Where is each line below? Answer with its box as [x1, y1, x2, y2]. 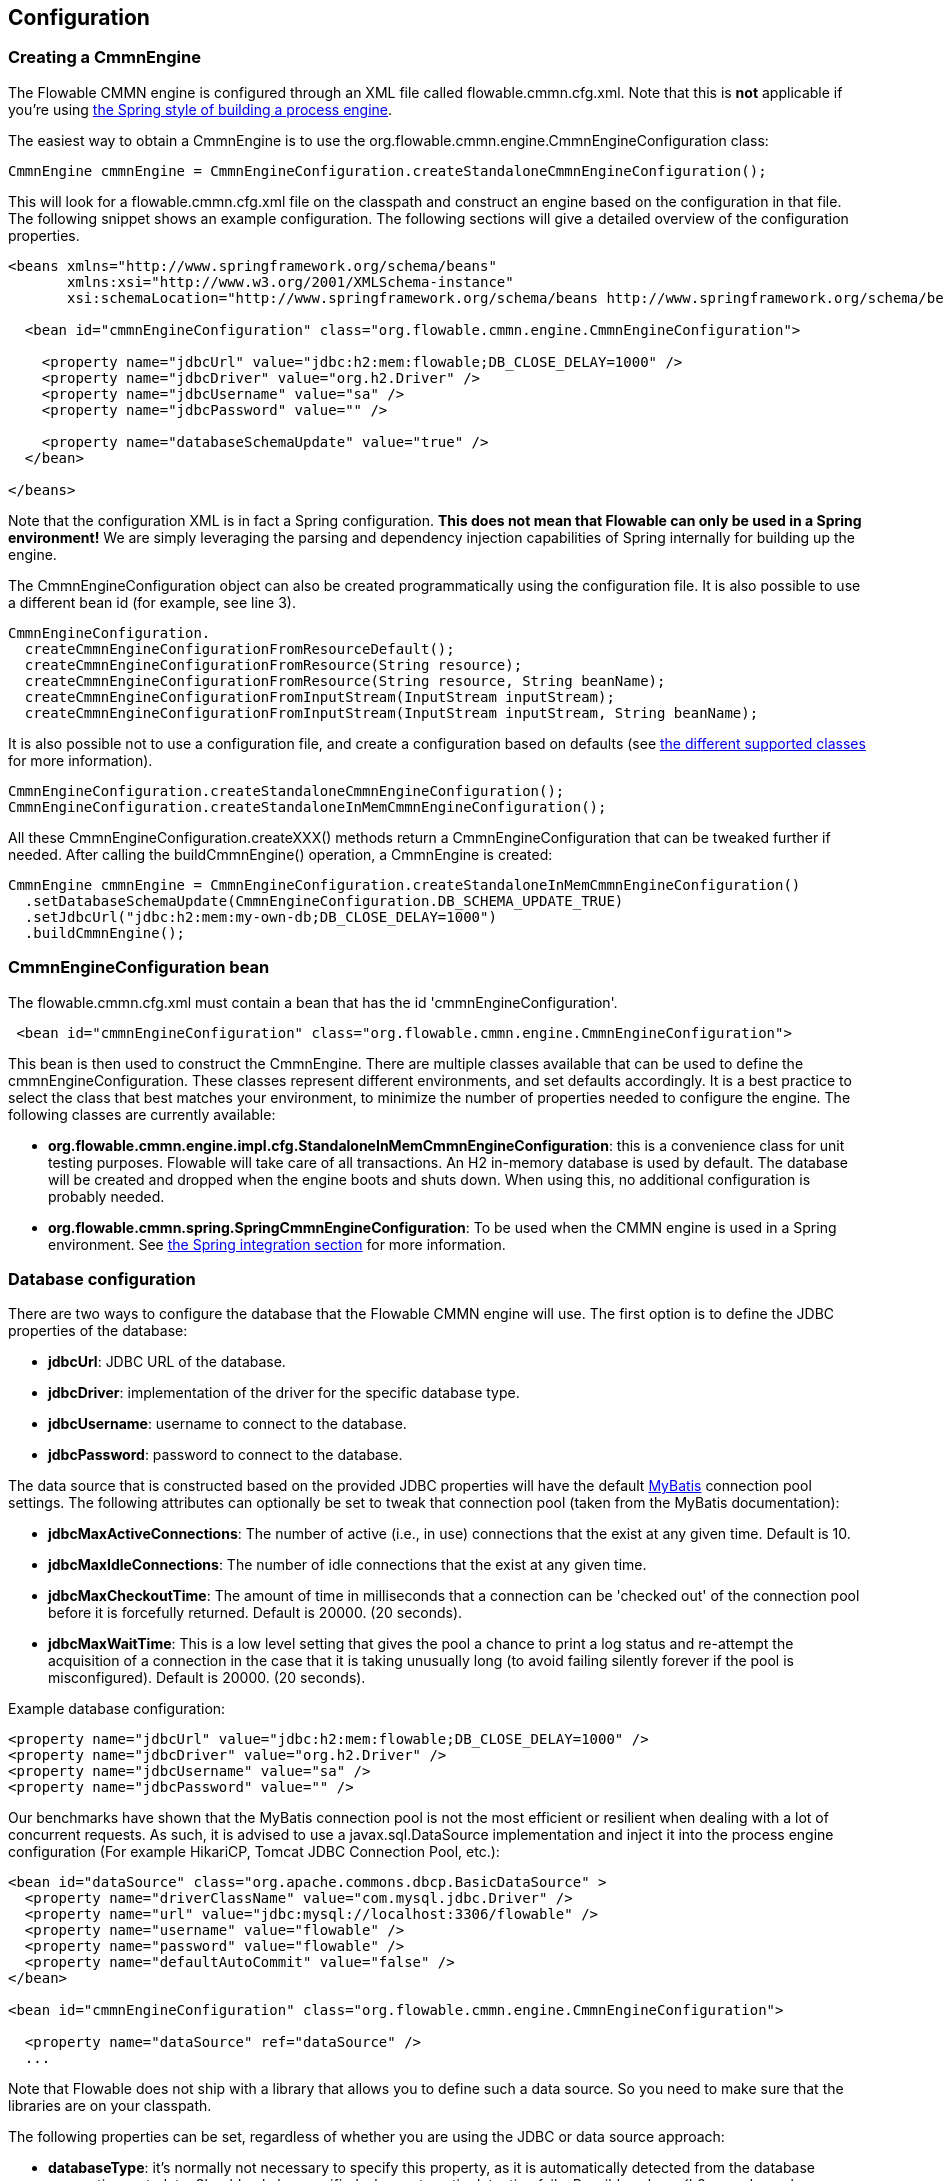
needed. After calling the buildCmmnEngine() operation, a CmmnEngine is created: [8, 845, 553, 863]
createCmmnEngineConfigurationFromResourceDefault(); [24, 640, 455, 657]
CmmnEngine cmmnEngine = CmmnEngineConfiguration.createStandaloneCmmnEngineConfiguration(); [8, 162, 767, 179]
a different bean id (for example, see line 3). [8, 593, 296, 611]
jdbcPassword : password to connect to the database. [48, 1446, 403, 1464]
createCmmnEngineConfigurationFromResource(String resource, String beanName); [24, 672, 666, 689]
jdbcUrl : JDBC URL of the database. [48, 1353, 286, 1371]
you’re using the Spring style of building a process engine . [8, 100, 393, 118]
